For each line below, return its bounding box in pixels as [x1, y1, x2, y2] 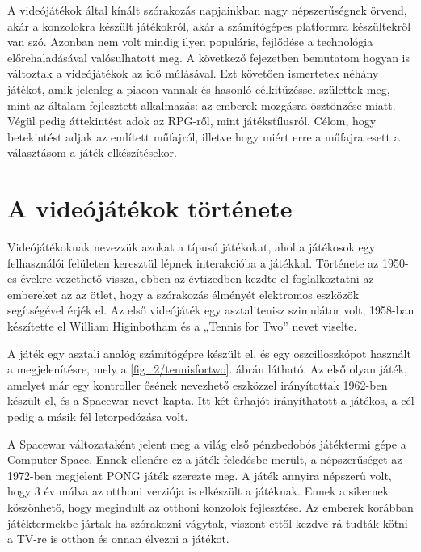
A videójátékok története [7, 192, 293, 225]
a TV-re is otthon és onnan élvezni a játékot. [7, 530, 229, 547]
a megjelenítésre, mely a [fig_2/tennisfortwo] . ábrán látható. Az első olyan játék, [7, 360, 408, 377]
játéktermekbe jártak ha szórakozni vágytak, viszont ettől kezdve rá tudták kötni [7, 514, 408, 531]
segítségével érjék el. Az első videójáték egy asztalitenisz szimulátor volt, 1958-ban [7, 301, 415, 318]
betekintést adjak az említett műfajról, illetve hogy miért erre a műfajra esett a [7, 128, 400, 145]
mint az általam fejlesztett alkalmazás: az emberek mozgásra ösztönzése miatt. [7, 96, 396, 113]
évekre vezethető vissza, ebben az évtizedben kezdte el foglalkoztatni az [20, 270, 374, 287]
